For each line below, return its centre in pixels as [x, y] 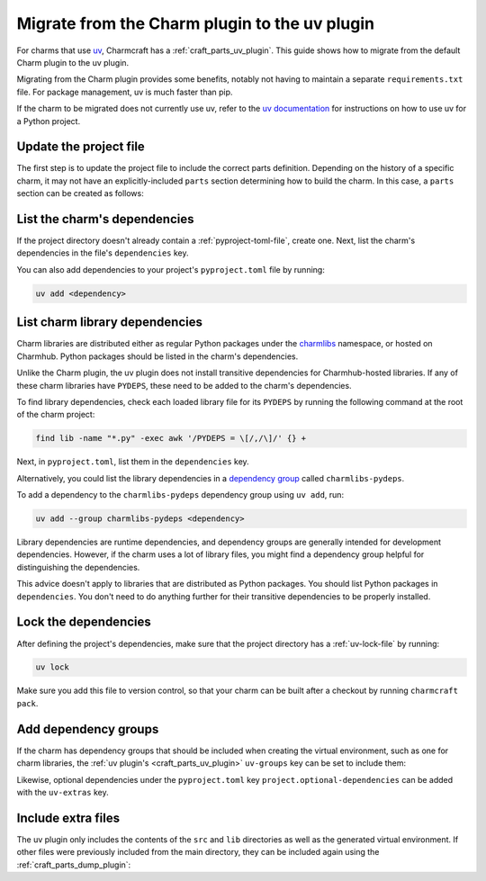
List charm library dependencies [109, 323]
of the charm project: [56, 415]
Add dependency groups [88, 729]
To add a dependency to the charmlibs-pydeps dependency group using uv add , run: [180, 495]
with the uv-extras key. [63, 792]
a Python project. [49, 121]
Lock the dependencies [84, 622]
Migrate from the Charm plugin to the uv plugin [196, 23]
